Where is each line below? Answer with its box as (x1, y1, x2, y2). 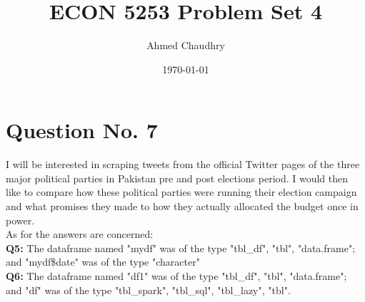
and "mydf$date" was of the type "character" (6, 254, 200, 269)
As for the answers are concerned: (6, 226, 154, 241)
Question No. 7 (6, 115, 158, 145)
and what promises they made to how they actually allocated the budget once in (6, 199, 359, 214)
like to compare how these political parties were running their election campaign (6, 184, 357, 199)
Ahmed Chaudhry (146, 38, 225, 53)
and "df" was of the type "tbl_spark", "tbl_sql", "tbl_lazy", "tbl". (6, 282, 291, 297)
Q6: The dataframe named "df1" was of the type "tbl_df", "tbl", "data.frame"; (6, 269, 347, 283)
